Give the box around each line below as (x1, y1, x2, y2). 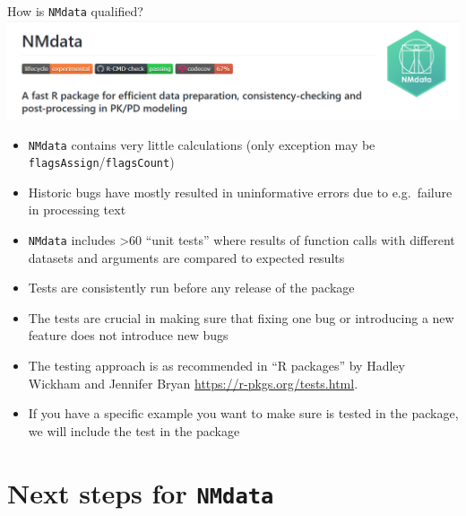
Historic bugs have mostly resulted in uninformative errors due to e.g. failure (28, 182, 453, 201)
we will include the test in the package (28, 421, 240, 440)
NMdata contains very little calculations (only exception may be (28, 135, 375, 153)
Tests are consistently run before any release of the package (28, 278, 355, 297)
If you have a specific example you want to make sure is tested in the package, (28, 404, 459, 423)
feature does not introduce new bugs (28, 326, 229, 345)
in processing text (28, 200, 126, 219)
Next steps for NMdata (7, 474, 274, 511)
